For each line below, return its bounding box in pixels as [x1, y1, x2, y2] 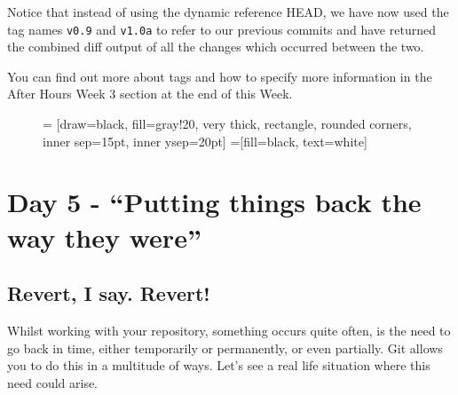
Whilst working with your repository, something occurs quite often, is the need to [7, 320, 451, 339]
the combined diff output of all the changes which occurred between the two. [7, 37, 424, 56]
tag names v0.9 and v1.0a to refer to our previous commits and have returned [7, 20, 436, 38]
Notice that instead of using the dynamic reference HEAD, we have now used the [7, 3, 449, 20]
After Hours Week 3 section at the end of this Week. [7, 84, 293, 103]
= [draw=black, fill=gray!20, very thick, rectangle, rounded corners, [43, 115, 412, 133]
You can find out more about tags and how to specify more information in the [7, 67, 432, 85]
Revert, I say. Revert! [7, 280, 210, 307]
